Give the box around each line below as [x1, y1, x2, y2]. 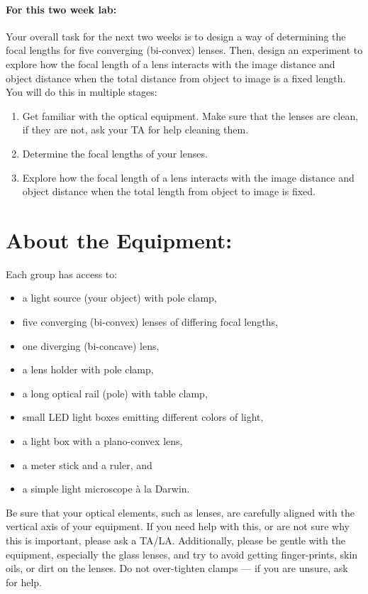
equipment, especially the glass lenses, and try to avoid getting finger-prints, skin [6, 546, 358, 561]
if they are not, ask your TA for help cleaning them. [22, 122, 249, 137]
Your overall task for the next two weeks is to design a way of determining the [6, 28, 346, 43]
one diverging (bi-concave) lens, [22, 338, 160, 353]
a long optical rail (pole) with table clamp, [22, 385, 208, 400]
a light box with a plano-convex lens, [22, 434, 183, 449]
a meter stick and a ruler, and [22, 457, 152, 472]
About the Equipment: [6, 225, 233, 254]
